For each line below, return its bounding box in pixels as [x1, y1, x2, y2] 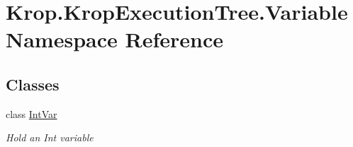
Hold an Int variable [6, 130, 94, 145]
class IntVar [6, 106, 57, 121]
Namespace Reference [6, 25, 223, 54]
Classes [6, 73, 60, 95]
